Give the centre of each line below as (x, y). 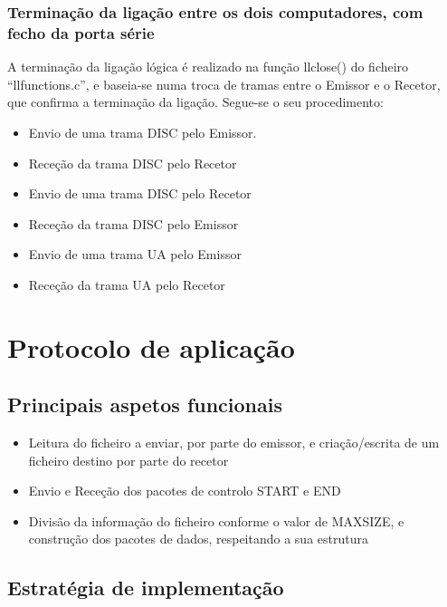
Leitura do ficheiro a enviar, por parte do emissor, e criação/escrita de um (234, 443)
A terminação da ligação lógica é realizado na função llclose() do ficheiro (208, 67)
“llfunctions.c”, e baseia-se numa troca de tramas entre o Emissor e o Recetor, (224, 84)
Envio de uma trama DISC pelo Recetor (140, 193)
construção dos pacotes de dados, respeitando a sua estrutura (198, 539)
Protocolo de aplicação (151, 347)
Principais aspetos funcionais (145, 405)
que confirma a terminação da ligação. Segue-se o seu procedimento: (195, 102)
